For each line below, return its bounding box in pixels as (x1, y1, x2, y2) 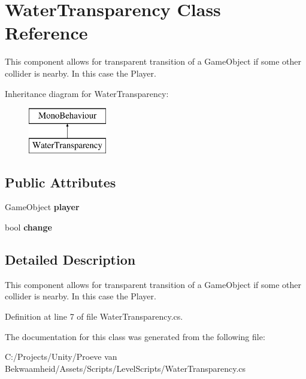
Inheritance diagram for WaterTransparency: (5, 87, 169, 99)
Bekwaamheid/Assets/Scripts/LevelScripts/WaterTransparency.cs (5, 362, 246, 374)
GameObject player (5, 201, 80, 213)
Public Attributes (5, 172, 116, 191)
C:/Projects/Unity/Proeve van (5, 350, 117, 363)
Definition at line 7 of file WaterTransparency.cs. (5, 310, 183, 323)
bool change (5, 221, 52, 234)
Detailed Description (5, 250, 136, 269)
